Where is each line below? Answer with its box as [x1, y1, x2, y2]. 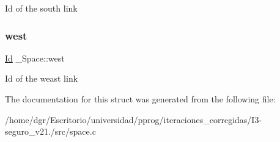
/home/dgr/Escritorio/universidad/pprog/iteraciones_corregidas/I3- [5, 113, 262, 126]
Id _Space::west [5, 51, 65, 64]
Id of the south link [5, 2, 78, 14]
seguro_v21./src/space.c [5, 125, 96, 138]
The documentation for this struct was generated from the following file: [5, 93, 276, 105]
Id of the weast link [5, 72, 78, 85]
